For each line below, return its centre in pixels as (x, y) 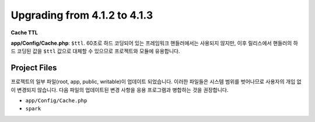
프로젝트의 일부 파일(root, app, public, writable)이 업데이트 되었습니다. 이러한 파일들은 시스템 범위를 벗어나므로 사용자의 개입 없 (156, 82)
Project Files (34, 68)
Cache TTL (24, 33)
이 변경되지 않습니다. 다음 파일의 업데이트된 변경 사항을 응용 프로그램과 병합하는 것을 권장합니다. (120, 89)
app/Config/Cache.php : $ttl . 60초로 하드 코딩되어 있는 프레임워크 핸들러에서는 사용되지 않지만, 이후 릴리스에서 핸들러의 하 (155, 43)
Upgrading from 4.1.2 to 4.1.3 (82, 15)
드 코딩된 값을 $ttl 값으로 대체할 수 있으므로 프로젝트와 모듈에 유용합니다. (95, 51)
